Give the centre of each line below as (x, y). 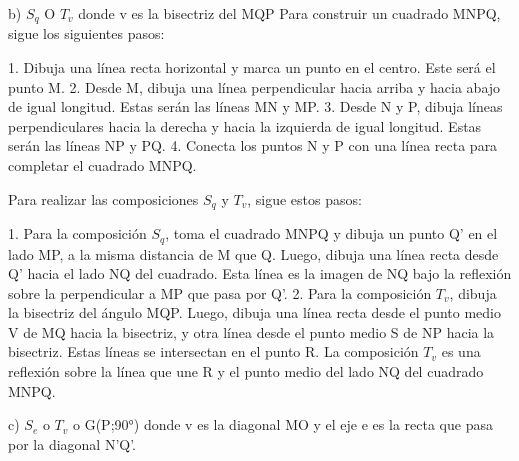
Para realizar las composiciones (103, 198)
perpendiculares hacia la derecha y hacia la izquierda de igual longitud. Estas (245, 125)
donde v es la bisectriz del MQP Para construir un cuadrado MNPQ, (289, 13)
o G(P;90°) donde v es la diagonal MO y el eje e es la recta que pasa (283, 424)
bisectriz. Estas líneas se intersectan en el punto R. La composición (213, 351)
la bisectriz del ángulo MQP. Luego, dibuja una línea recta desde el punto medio (254, 312)
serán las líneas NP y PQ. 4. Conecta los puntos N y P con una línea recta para (253, 145)
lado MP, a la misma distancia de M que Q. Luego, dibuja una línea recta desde (253, 253)
